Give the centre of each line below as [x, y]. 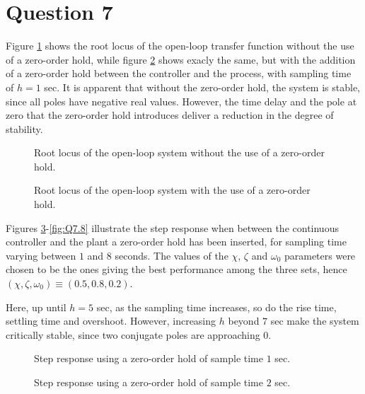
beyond [244, 321]
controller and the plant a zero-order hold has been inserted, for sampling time [176, 242]
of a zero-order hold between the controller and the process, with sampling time [179, 73]
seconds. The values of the [172, 255]
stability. [24, 128]
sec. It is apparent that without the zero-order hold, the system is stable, [202, 87]
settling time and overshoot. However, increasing [111, 321]
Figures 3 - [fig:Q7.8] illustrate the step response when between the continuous [172, 227]
